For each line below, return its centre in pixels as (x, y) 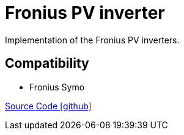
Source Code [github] (48, 106)
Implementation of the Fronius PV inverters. (92, 40)
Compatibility (47, 64)
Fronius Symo (57, 87)
